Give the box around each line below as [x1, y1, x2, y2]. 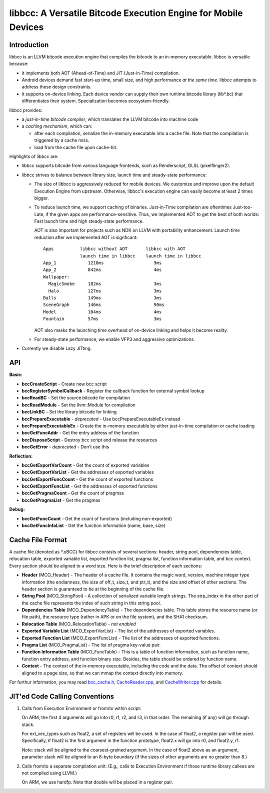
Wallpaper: [43, 274, 70, 279]
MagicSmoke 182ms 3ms [48, 281, 162, 287]
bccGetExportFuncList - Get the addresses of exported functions [21, 483, 157, 489]
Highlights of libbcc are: [9, 153, 58, 159]
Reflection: [9, 453, 33, 459]
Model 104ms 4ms [43, 309, 162, 314]
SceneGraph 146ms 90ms [43, 302, 164, 307]
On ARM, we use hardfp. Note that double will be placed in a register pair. [21, 779, 173, 785]
